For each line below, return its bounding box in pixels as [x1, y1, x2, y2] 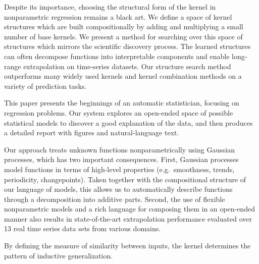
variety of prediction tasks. [4, 80, 87, 91]
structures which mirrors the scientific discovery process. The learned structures [4, 41, 251, 51]
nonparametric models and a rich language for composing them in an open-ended [4, 203, 255, 214]
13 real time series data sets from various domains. [4, 223, 161, 234]
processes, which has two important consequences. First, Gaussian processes [4, 154, 239, 165]
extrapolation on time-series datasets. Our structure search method [23, 61, 231, 71]
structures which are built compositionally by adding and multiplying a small [4, 21, 243, 32]
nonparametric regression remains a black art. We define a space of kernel [4, 11, 232, 22]
